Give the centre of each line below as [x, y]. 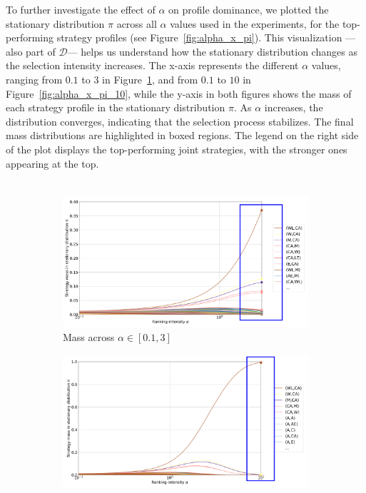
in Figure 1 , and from [150, 79]
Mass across [89, 337]
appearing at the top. [52, 163]
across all [137, 23]
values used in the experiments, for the [255, 23]
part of [41, 51]
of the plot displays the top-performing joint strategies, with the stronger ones [177, 149]
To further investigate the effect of [81, 9]
